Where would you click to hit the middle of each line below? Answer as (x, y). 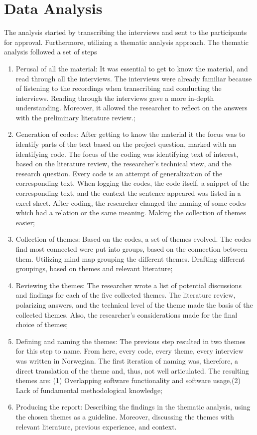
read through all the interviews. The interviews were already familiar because (134, 78)
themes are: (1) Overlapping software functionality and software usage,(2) (128, 380)
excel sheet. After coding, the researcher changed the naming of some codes (131, 203)
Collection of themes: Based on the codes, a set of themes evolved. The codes (133, 239)
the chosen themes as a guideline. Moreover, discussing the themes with (125, 416)
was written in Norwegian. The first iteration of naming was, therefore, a (127, 360)
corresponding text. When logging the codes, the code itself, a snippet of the (132, 183)
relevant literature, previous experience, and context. (96, 426)
